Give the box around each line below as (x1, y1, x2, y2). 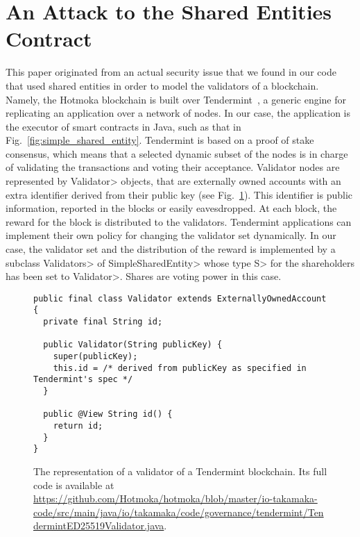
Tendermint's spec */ (33, 374, 133, 385)
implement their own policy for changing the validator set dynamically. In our (6, 228, 336, 242)
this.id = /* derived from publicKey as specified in (53, 363, 307, 373)
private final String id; (43, 317, 163, 327)
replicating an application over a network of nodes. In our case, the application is (6, 106, 351, 120)
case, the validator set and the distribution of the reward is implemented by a (6, 242, 336, 256)
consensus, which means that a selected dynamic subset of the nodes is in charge (6, 146, 348, 160)
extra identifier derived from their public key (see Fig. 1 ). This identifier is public (6, 187, 353, 201)
